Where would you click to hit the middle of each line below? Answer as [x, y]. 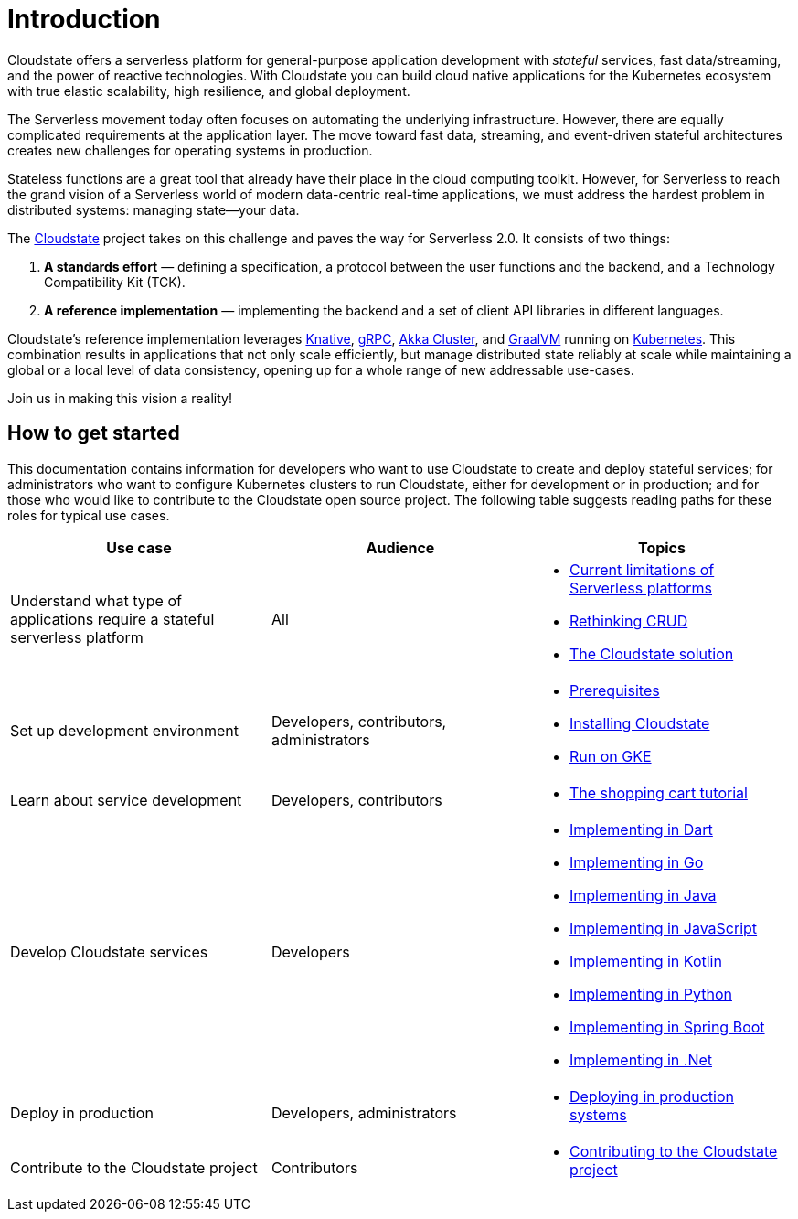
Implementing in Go [636, 862]
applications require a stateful [112, 619]
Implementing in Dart [641, 829]
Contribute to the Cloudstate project [134, 1167]
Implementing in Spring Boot [667, 1027]
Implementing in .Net [641, 1059]
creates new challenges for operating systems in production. [190, 150]
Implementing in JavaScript [663, 928]
